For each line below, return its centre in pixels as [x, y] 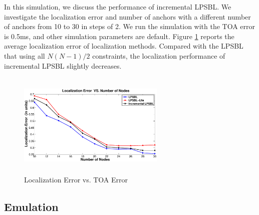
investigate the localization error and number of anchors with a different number [127, 16]
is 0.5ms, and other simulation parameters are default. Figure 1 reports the [119, 36]
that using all [25, 55]
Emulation [31, 206]
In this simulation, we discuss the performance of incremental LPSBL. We [118, 7]
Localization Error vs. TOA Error [76, 179]
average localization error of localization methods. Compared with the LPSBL [124, 46]
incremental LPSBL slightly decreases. [63, 65]
